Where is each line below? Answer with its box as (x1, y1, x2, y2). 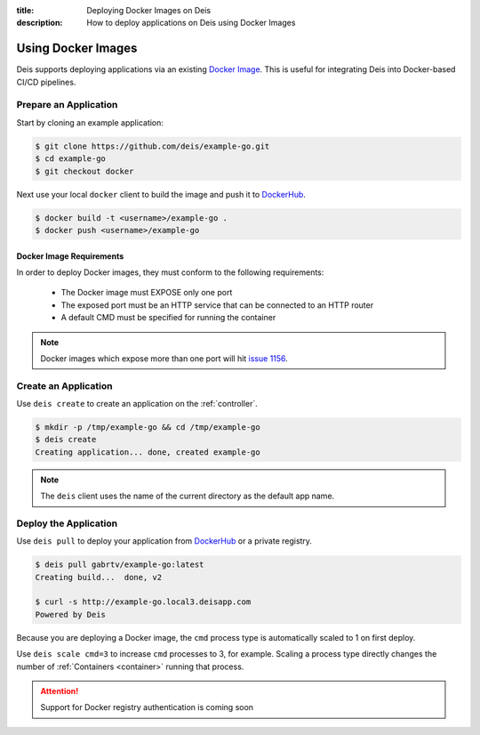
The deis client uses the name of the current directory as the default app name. (40, 490, 335, 502)
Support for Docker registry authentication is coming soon (40, 702, 253, 713)
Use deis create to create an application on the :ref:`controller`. (16, 399, 258, 409)
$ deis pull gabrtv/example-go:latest (35, 560, 204, 569)
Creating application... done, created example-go (35, 447, 261, 457)
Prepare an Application (16, 99, 118, 111)
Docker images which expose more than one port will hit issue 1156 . (40, 352, 288, 364)
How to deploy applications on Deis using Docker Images (86, 18, 296, 28)
